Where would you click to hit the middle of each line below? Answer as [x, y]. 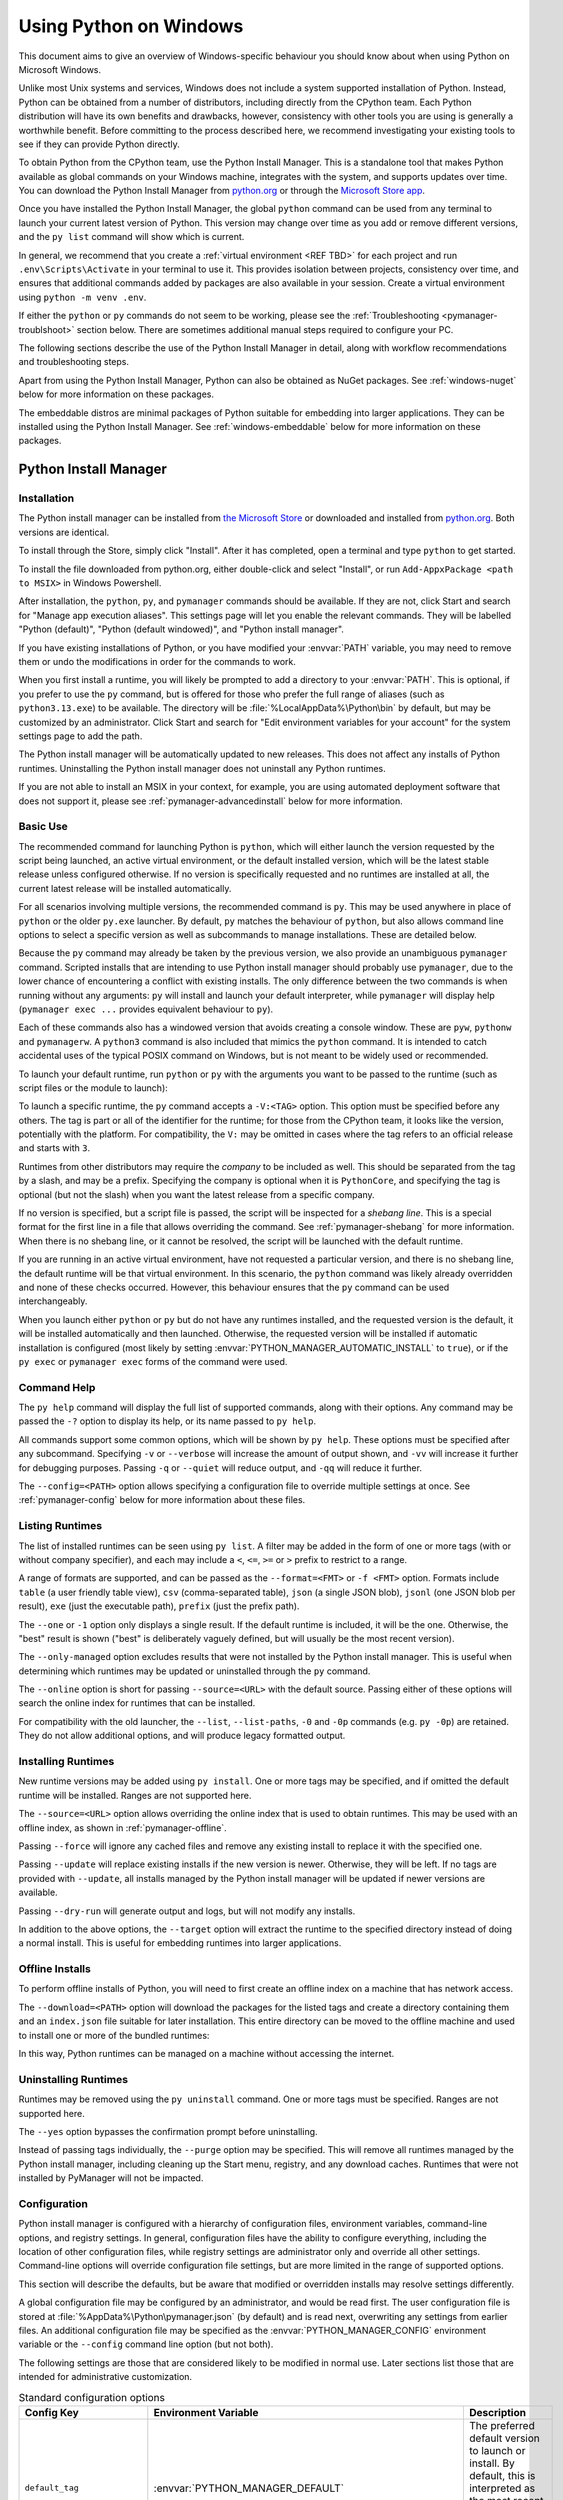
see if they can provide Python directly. [99, 144]
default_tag [51, 2488]
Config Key [51, 2412]
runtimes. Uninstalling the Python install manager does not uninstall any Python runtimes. [202, 768]
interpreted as [502, 2488]
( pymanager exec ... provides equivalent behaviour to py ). [146, 1009]
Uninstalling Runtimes [73, 2079]
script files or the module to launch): [93, 1087]
